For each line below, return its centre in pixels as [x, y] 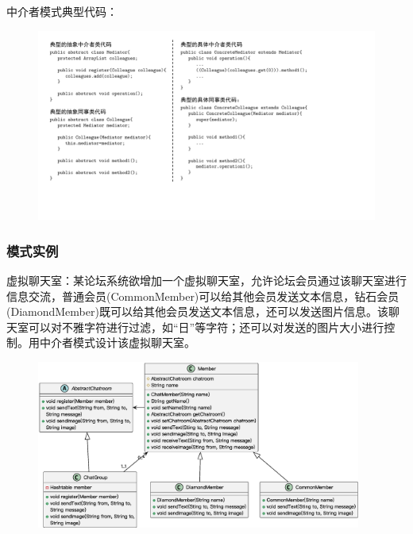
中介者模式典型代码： [62, 11]
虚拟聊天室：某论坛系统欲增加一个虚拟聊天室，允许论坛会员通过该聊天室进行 [206, 280]
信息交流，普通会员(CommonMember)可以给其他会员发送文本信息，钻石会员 [203, 296]
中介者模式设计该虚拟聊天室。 [117, 342]
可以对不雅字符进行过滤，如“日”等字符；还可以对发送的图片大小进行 [206, 327]
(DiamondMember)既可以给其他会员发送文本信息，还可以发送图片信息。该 [197, 311]
